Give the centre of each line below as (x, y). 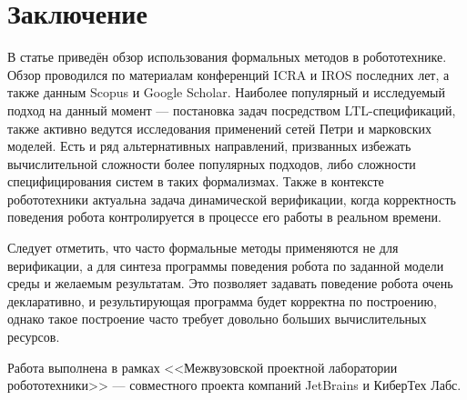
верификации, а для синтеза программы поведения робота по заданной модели (226, 265)
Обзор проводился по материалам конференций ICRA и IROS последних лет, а (228, 74)
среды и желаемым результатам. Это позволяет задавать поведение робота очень (230, 283)
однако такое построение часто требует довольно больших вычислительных (217, 319)
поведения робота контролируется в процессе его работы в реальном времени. (224, 217)
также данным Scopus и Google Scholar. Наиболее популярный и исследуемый (226, 92)
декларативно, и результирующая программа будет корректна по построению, (222, 300)
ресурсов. (34, 337)
